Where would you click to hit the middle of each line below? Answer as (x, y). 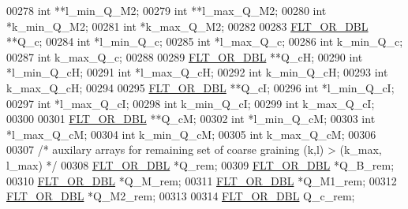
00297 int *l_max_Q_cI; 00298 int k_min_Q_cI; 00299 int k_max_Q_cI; (191, 103)
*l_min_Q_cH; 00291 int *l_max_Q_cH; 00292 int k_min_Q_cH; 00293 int (197, 72)
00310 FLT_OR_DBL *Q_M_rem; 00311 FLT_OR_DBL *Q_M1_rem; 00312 (202, 180)
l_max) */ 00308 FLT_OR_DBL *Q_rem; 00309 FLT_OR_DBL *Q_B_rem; (200, 164)
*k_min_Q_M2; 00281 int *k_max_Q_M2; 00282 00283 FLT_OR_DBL (187, 26)
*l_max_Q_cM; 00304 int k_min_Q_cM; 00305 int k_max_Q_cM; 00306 (191, 134)
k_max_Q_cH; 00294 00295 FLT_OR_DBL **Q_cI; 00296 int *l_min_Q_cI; (200, 87)
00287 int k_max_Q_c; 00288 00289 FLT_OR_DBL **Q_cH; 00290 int (185, 56)
